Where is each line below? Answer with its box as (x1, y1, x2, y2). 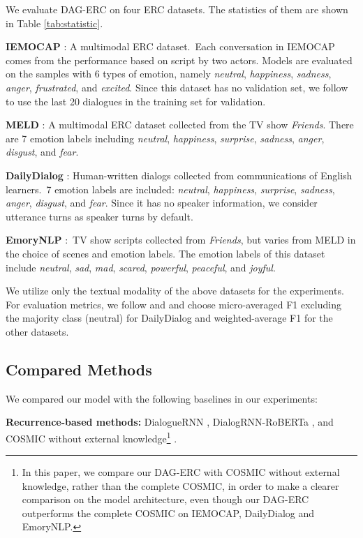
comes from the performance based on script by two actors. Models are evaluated (6, 52, 353, 67)
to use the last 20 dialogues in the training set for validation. (6, 94, 266, 108)
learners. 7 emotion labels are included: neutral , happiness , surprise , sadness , (6, 181, 335, 196)
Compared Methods (6, 358, 152, 380)
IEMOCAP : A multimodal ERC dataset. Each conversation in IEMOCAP (6, 39, 335, 54)
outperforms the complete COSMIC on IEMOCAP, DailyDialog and (22, 505, 315, 520)
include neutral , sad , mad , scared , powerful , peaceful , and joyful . (6, 260, 276, 274)
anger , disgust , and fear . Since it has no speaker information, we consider (6, 195, 318, 210)
